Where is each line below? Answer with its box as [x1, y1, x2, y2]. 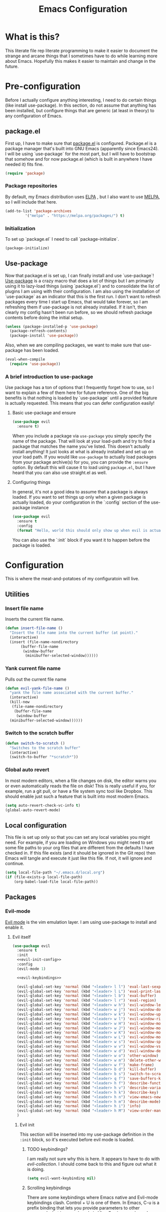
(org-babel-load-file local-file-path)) [14, 879, 98, 884]
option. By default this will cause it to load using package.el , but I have [12, 465, 156, 471]
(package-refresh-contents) [9, 329, 68, 334]
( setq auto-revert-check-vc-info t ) [5, 803, 81, 808]
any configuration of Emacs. [5, 113, 63, 119]
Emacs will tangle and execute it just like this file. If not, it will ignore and [5, 855, 152, 861]
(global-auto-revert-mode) [5, 807, 61, 813]
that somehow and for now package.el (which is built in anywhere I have [5, 156, 152, 162]
